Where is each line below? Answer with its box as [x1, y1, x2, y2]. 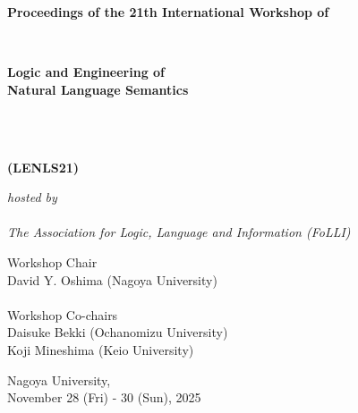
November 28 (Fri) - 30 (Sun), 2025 [7, 388, 201, 407]
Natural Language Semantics [7, 80, 189, 98]
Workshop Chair [7, 252, 98, 271]
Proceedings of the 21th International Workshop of [7, 3, 329, 21]
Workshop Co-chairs [7, 305, 118, 324]
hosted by [7, 188, 57, 206]
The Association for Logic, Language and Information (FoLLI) [7, 223, 351, 241]
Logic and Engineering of [7, 63, 166, 81]
